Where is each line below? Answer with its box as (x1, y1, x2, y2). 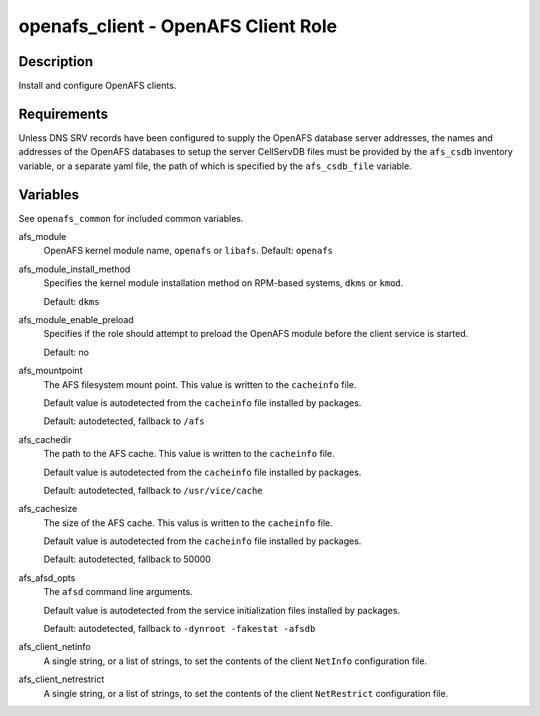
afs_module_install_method (18, 263, 131, 275)
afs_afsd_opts (18, 571, 76, 584)
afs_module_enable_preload (18, 314, 134, 325)
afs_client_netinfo (18, 641, 91, 653)
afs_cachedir (18, 433, 72, 445)
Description (18, 53, 94, 70)
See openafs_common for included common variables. (18, 212, 244, 224)
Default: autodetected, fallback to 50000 (43, 553, 212, 565)
